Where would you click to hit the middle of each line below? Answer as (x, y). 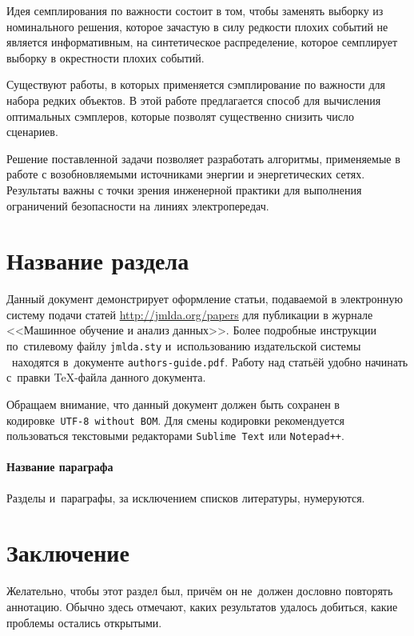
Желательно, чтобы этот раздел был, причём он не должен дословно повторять (200, 591)
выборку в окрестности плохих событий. (105, 57)
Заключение (68, 552)
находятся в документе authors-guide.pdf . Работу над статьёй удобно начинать (210, 361)
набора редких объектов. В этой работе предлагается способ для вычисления (194, 100)
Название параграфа (60, 467)
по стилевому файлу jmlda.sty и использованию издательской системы (184, 346)
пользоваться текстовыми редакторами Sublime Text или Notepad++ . (175, 436)
